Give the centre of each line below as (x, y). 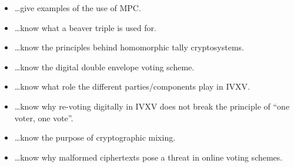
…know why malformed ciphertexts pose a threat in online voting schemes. (148, 157)
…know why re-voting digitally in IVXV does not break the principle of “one (152, 106)
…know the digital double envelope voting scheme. (104, 67)
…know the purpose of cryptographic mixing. (95, 137)
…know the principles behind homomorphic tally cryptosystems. (129, 47)
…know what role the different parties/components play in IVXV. (132, 86)
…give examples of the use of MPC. (78, 8)
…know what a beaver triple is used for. (85, 27)
